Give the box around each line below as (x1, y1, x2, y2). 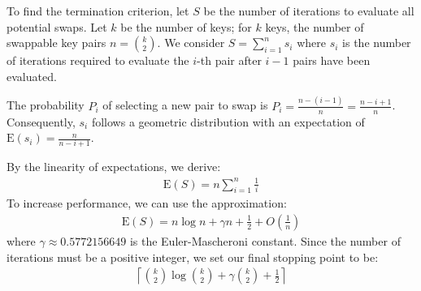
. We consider (157, 34, 225, 51)
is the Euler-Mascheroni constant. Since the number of (129, 232, 401, 249)
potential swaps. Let (7, 18, 107, 35)
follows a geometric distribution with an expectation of (91, 113, 365, 130)
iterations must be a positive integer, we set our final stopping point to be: (7, 248, 379, 265)
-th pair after (197, 52, 262, 69)
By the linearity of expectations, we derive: (7, 158, 221, 175)
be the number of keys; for (120, 18, 252, 35)
